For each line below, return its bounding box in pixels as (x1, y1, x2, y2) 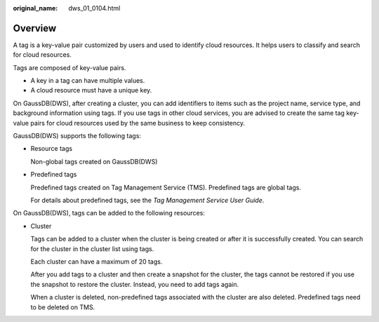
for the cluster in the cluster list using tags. (30, 244, 154, 253)
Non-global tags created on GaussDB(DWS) (30, 157, 158, 166)
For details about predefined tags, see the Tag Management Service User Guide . (30, 196, 265, 204)
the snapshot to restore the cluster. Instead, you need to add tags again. (30, 280, 239, 288)
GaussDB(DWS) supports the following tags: (13, 132, 142, 140)
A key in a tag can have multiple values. (30, 76, 145, 85)
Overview (13, 22, 57, 34)
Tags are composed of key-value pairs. (13, 63, 126, 72)
